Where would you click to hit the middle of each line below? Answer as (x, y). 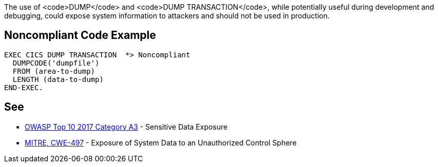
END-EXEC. (24, 87)
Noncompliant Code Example (80, 35)
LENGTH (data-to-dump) (58, 79)
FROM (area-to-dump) (54, 71)
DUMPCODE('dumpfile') (56, 63)
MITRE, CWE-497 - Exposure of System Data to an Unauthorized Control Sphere (161, 142)
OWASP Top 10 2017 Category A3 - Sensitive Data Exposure (126, 127)
